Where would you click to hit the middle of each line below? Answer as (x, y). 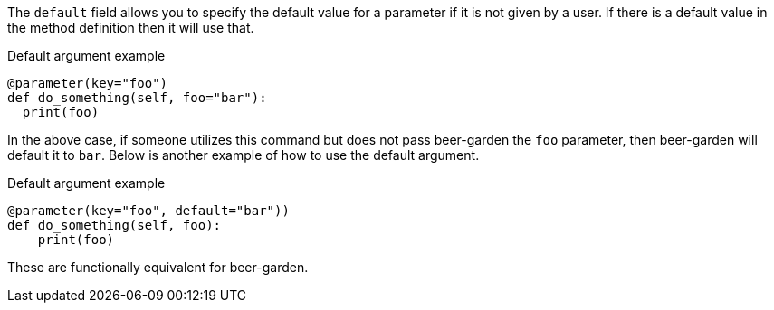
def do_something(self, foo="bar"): (137, 98)
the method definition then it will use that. (131, 28)
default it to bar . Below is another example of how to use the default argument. (244, 155)
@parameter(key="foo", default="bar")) (148, 211)
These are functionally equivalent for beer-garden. (158, 267)
